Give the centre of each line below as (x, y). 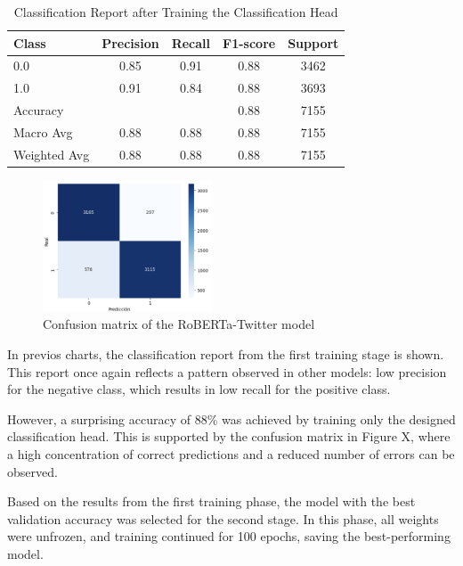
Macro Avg (43, 131)
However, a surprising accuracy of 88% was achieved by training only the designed (231, 418)
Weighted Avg (52, 154)
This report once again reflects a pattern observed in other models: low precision (227, 371)
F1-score (249, 42)
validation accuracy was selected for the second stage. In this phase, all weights (223, 518)
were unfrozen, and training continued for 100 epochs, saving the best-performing (229, 536)
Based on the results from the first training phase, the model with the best (211, 501)
